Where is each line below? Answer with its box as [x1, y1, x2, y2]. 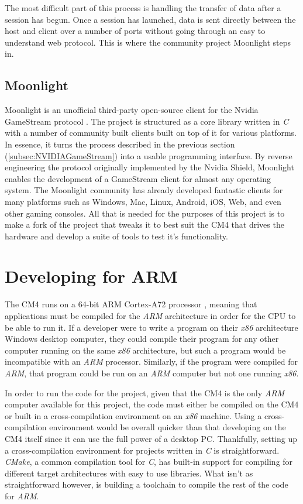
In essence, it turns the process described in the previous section [5, 138, 235, 150]
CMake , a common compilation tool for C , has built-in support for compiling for [5, 455, 293, 468]
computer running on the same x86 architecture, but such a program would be [5, 344, 286, 356]
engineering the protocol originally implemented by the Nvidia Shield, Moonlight [5, 161, 294, 173]
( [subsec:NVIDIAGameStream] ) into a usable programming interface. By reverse [5, 149, 292, 162]
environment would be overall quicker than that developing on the [49, 421, 286, 433]
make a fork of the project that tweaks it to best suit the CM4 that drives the [5, 218, 284, 231]
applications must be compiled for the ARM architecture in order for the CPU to [5, 310, 296, 322]
